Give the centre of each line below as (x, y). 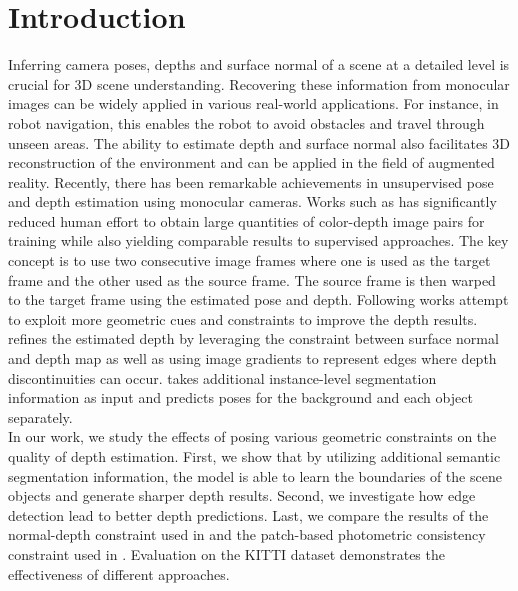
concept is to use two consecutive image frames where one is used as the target (249, 260)
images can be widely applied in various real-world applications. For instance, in (253, 103)
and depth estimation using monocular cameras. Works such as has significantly (252, 201)
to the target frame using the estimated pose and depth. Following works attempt (258, 299)
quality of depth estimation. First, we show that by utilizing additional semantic (254, 456)
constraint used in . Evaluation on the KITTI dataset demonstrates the (226, 553)
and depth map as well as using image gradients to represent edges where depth (252, 358)
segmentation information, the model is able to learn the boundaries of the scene (255, 475)
